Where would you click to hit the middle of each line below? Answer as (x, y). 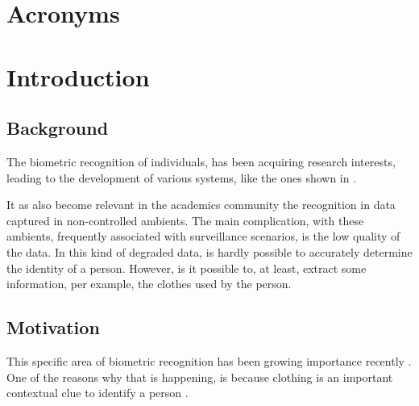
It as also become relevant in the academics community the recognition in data (201, 205)
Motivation (53, 327)
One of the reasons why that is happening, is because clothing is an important (200, 377)
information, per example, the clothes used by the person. (149, 284)
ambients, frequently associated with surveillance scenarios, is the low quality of (203, 236)
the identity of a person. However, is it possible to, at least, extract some (187, 268)
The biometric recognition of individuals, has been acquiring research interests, (201, 161)
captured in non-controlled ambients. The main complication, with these (185, 220)
